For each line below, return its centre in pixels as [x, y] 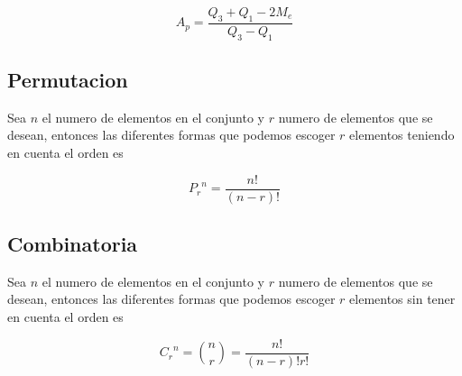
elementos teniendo [402, 135]
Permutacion [68, 80]
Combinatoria [73, 244]
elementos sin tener [402, 299]
